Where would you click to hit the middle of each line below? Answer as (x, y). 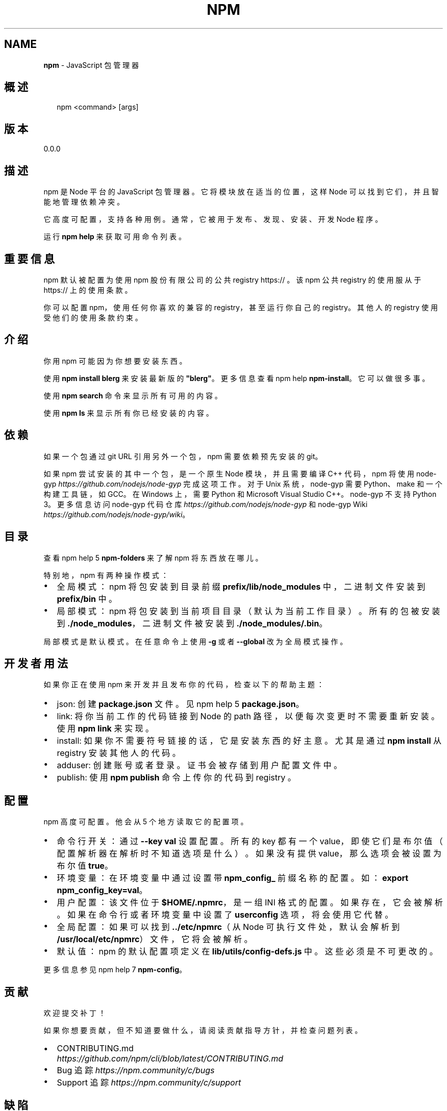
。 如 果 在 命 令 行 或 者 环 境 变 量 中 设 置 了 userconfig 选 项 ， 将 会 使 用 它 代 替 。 (225, 915)
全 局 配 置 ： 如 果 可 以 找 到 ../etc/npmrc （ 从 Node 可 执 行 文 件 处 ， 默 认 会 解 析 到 (228, 927)
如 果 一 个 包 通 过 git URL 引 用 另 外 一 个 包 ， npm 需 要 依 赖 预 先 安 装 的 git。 (183, 456)
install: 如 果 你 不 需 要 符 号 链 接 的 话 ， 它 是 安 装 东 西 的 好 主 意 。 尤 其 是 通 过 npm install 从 (249, 741)
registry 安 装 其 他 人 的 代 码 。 (119, 753)
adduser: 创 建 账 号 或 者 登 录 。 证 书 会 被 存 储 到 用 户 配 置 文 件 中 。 (199, 765)
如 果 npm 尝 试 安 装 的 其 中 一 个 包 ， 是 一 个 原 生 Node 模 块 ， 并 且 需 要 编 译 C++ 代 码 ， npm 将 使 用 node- (240, 473)
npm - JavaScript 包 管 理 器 (91, 65)
